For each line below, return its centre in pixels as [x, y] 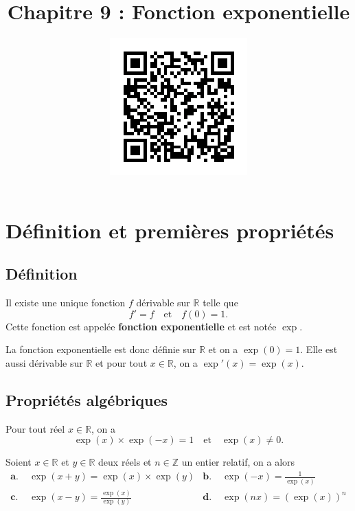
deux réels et [125, 462]
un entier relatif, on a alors [238, 462]
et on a [223, 349]
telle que [220, 303]
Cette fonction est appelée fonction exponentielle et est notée [141, 326]
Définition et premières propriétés [170, 230]
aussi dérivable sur [44, 362]
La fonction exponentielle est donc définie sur [101, 349]
